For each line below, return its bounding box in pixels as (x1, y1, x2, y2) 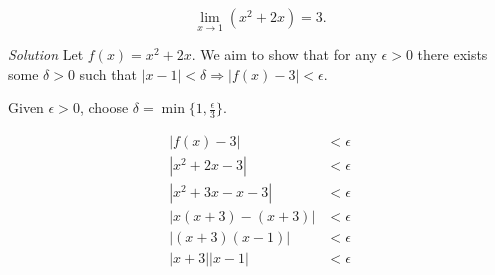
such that (79, 63, 137, 84)
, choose (79, 97, 129, 118)
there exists (417, 44, 488, 65)
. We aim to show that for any (191, 44, 377, 65)
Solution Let (8, 44, 84, 65)
